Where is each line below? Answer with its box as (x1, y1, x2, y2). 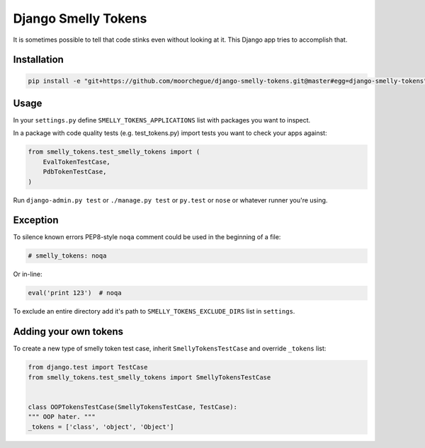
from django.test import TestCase (28, 363, 148, 372)
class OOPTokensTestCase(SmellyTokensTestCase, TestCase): (28, 403, 237, 410)
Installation (13, 54, 64, 66)
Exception (13, 214, 59, 226)
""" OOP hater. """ (28, 413, 96, 421)
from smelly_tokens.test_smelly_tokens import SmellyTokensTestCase (28, 373, 271, 381)
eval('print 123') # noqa (28, 289, 122, 297)
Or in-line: (13, 270, 42, 279)
